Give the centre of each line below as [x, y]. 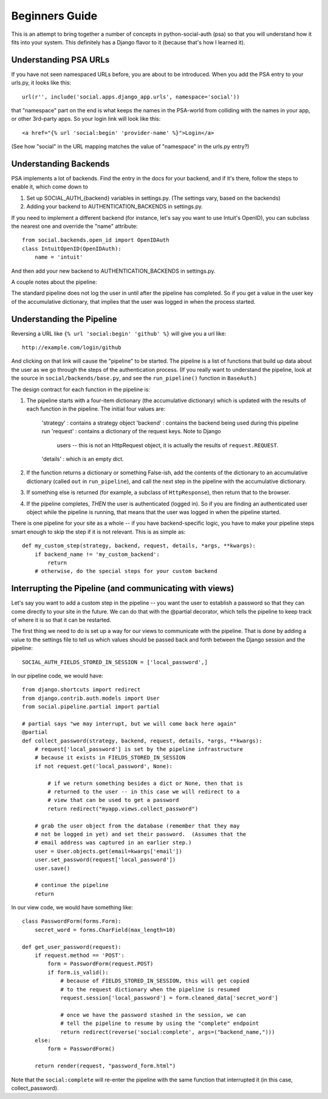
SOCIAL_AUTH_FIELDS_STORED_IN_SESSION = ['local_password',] [115, 662]
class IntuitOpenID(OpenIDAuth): [72, 248]
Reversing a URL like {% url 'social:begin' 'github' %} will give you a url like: [119, 334]
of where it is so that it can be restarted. [61, 620]
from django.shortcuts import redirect [81, 690]
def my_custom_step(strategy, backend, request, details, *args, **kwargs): [139, 546]
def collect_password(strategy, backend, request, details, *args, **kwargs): [142, 741]
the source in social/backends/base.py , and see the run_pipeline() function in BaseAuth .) [134, 378]
